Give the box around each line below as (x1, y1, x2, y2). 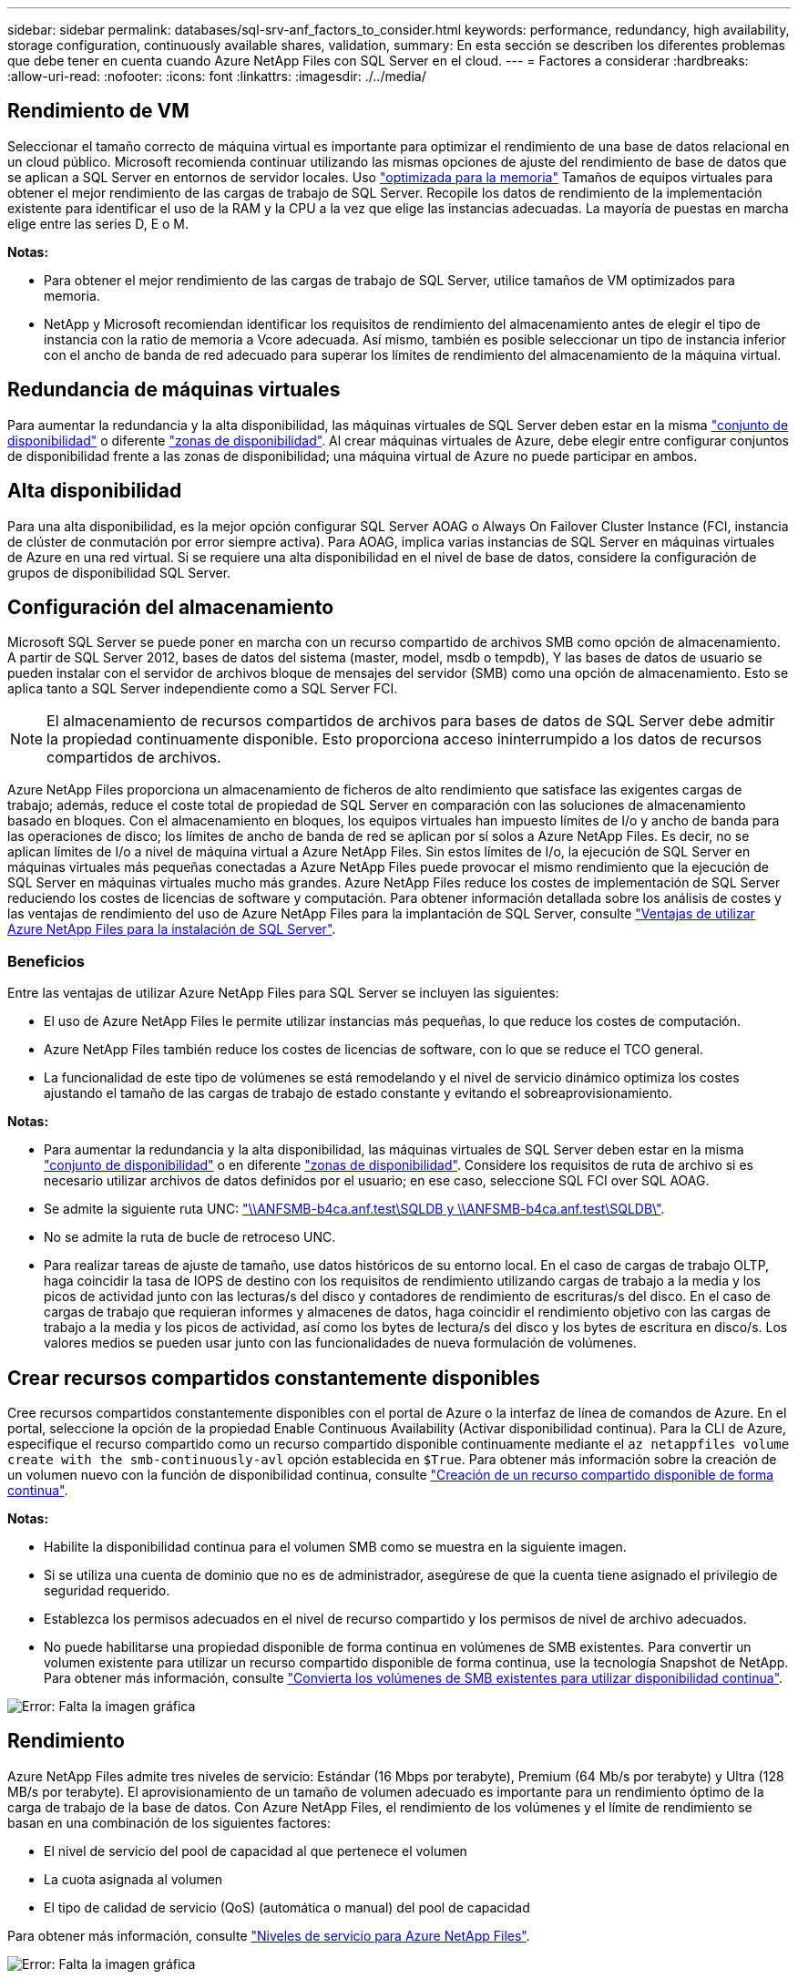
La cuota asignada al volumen (44, 1871, 223, 1887)
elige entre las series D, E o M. (7, 215, 189, 231)
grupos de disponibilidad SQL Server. (7, 564, 231, 580)
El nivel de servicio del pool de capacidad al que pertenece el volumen (44, 1842, 467, 1859)
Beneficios (7, 951, 85, 970)
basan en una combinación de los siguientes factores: (7, 1814, 331, 1830)
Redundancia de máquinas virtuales (7, 378, 341, 402)
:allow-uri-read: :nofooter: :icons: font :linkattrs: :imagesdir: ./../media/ (7, 68, 426, 84)
